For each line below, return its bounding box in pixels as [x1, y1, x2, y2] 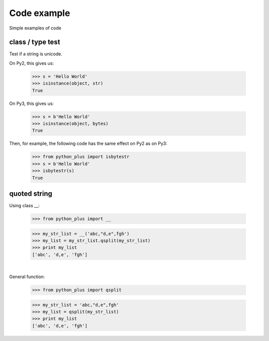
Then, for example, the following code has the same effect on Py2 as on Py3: [9, 140, 168, 147]
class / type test [9, 38, 60, 46]
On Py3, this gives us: [9, 100, 54, 106]
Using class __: [9, 203, 40, 208]
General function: [9, 274, 45, 280]
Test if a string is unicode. [9, 51, 62, 57]
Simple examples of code [9, 25, 62, 31]
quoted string [9, 189, 52, 198]
